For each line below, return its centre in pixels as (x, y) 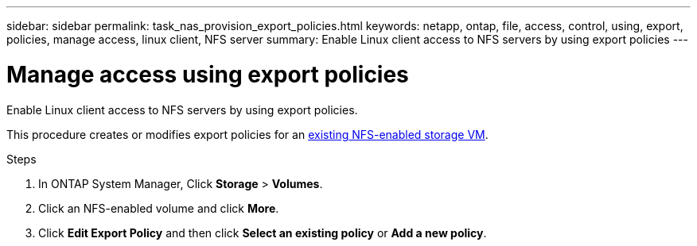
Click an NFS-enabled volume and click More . (159, 208)
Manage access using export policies (208, 74)
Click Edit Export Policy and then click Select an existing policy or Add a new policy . (263, 233)
